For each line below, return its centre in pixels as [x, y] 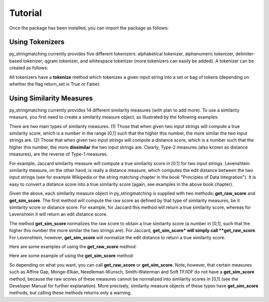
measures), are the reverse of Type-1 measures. [59, 154]
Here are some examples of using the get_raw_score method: [73, 246]
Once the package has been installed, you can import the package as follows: [89, 28]
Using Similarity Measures [51, 98]
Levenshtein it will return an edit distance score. [58, 214]
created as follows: [29, 68]
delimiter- [245, 54]
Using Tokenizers [37, 42]
